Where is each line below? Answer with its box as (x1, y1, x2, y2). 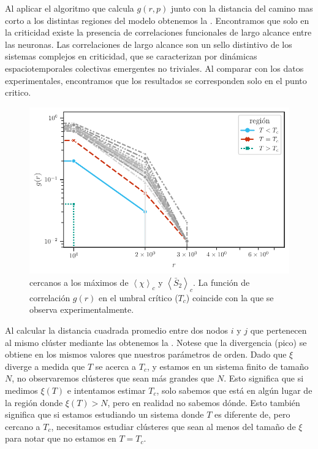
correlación (29, 291, 70, 304)
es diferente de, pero (214, 408, 290, 421)
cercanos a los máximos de (29, 276, 129, 288)
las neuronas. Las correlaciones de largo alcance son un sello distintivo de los (5, 37, 292, 50)
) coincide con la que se (186, 291, 274, 304)
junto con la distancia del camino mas (170, 2, 313, 14)
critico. (5, 86, 31, 99)
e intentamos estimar (67, 383, 146, 396)
